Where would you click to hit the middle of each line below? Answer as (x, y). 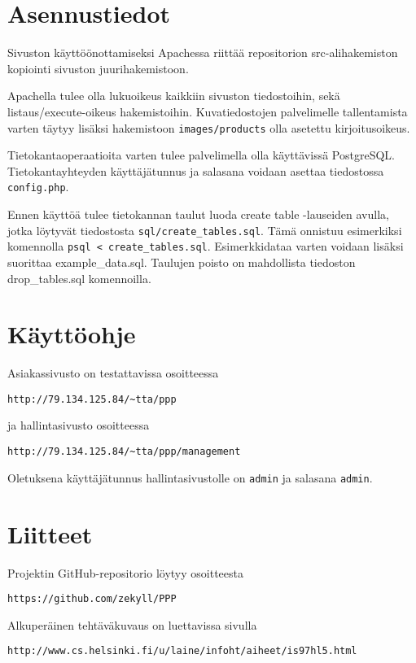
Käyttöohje (72, 334)
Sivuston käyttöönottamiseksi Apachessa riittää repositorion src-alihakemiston (203, 52)
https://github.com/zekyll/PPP (92, 599)
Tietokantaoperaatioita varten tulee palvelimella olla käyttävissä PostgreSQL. (201, 155)
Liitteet (50, 533)
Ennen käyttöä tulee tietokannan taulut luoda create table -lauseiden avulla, (198, 214)
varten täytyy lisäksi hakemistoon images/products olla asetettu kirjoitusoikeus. (209, 127)
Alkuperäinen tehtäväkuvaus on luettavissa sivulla (132, 624)
